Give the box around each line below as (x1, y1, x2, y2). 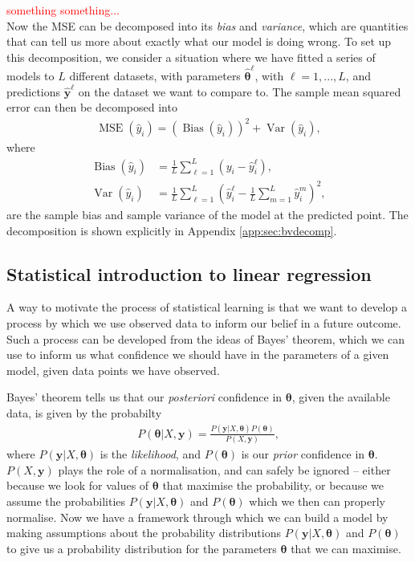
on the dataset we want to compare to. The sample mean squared (78, 83, 401, 100)
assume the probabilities (6, 493, 126, 510)
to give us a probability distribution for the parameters (6, 540, 277, 556)
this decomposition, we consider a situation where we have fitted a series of (6, 48, 376, 65)
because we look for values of (6, 477, 149, 494)
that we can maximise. (291, 540, 401, 556)
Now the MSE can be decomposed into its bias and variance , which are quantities (6, 17, 409, 34)
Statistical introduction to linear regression (6, 261, 372, 286)
